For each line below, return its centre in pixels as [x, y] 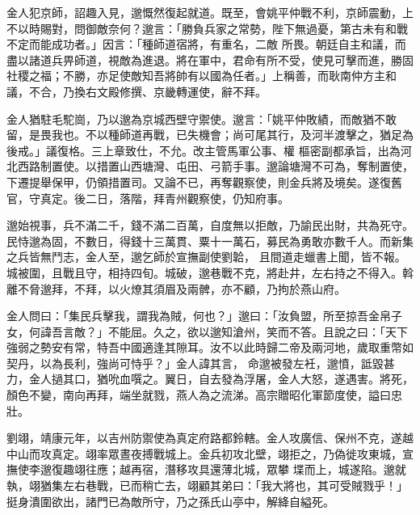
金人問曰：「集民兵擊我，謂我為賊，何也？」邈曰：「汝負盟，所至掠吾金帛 [199, 316]
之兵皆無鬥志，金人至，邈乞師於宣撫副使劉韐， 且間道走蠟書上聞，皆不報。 [206, 257]
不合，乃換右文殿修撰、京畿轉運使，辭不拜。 [147, 91]
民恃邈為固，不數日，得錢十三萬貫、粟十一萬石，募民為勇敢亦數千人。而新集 [210, 241]
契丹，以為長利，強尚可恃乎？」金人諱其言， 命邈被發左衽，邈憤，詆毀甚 [201, 363]
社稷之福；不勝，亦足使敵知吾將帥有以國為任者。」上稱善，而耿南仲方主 [196, 76]
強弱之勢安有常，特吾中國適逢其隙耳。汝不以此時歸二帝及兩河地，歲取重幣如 [210, 347]
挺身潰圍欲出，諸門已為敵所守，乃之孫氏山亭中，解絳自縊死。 [170, 501]
